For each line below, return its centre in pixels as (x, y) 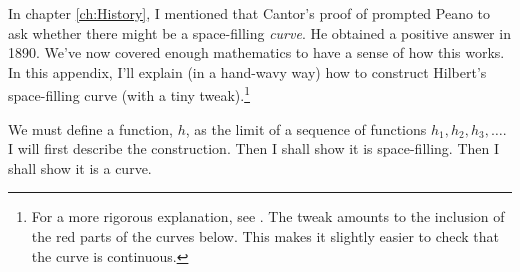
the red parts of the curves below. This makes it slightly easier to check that (265, 236)
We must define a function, (90, 128)
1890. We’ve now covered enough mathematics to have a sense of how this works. (256, 52)
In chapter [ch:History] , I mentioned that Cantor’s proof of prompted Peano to (249, 13)
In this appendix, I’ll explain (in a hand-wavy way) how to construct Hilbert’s (247, 71)
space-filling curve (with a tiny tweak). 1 (129, 94)
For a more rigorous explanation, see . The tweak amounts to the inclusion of (268, 216)
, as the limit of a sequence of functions (306, 128)
